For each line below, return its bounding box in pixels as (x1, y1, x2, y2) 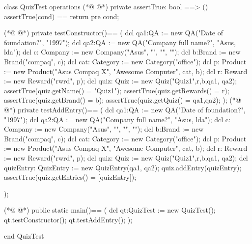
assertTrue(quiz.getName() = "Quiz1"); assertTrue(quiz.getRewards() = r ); (4, 85, 229, 95)
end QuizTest (4, 231, 44, 241)
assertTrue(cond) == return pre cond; (4, 11, 119, 21)
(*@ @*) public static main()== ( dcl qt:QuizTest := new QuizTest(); (4, 205, 216, 215)
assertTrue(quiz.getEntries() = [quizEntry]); (4, 172, 137, 182)
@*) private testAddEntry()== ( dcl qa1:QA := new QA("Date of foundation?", (4, 104, 246, 114)
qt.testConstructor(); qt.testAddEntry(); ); (4, 214, 133, 224)
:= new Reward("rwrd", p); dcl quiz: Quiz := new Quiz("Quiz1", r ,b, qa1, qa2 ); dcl (4, 152, 248, 163)
